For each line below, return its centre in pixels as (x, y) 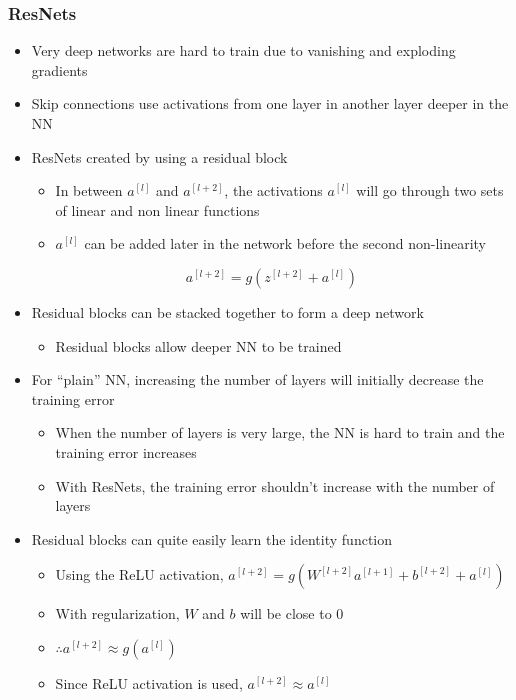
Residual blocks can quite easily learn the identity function (212, 538)
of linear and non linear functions (157, 209)
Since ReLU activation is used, (149, 682)
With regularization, (117, 613)
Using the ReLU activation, (139, 574)
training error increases (126, 451)
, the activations (273, 190)
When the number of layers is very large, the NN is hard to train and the (280, 432)
